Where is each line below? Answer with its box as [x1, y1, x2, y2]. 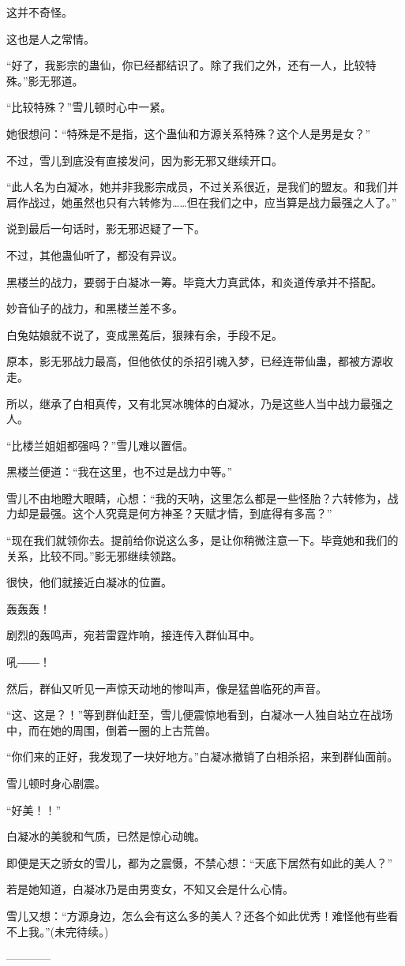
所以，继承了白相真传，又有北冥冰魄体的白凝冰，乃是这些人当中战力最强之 [6, 395, 393, 411]
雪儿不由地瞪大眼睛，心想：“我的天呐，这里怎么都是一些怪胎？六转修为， [6, 489, 388, 506]
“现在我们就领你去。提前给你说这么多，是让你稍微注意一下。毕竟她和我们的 [6, 532, 399, 549]
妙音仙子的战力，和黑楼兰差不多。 [6, 300, 183, 316]
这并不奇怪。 [6, 4, 73, 20]
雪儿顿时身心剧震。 [6, 775, 106, 791]
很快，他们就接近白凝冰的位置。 [6, 574, 172, 590]
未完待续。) [54, 923, 109, 939]
